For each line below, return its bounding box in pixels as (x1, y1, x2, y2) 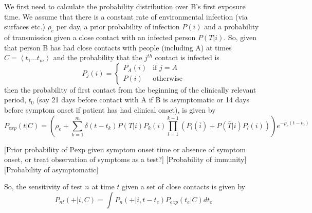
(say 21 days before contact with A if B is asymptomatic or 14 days (36, 94, 249, 105)
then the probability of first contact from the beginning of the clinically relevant (4, 84, 256, 95)
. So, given (224, 31, 257, 42)
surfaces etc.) (4, 21, 45, 32)
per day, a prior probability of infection (56, 21, 180, 32)
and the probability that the (53, 52, 142, 63)
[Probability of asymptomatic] (4, 164, 99, 174)
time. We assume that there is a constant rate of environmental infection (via (4, 11, 248, 22)
